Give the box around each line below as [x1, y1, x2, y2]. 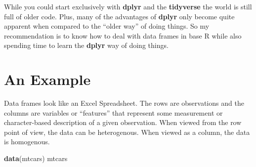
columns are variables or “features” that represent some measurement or [4, 107, 223, 118]
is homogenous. [4, 136, 50, 147]
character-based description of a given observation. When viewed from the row [4, 117, 242, 127]
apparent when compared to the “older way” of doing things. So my [4, 21, 210, 31]
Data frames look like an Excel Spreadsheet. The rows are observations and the [4, 98, 244, 108]
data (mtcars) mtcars [4, 153, 68, 164]
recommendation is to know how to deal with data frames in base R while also [4, 30, 242, 41]
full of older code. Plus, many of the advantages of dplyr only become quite [4, 11, 235, 21]
